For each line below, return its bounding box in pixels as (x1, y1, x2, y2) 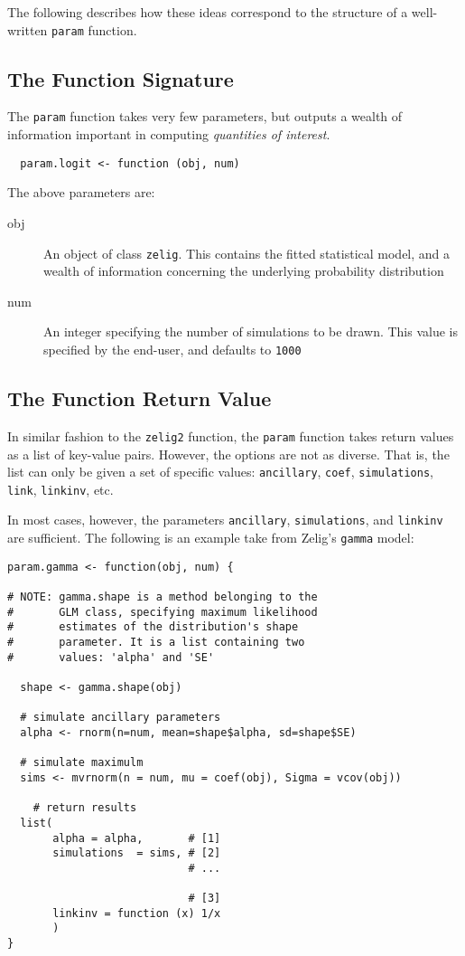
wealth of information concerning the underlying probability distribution (43, 261, 444, 280)
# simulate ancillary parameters (20, 711, 221, 724)
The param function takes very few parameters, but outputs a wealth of (7, 107, 403, 126)
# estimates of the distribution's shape (7, 620, 299, 634)
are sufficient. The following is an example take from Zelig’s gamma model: (7, 528, 414, 547)
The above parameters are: (7, 183, 155, 202)
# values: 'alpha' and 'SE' (7, 650, 215, 664)
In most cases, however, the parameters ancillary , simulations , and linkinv (7, 510, 443, 529)
